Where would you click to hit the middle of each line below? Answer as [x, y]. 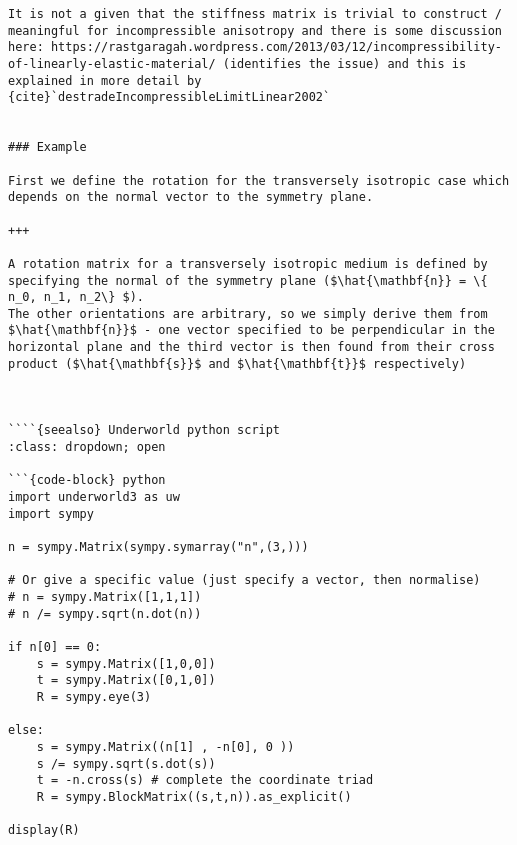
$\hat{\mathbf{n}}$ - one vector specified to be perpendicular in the [251, 330]
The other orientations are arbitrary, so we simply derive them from [248, 313]
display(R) [44, 830]
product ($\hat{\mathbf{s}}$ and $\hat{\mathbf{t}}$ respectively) [237, 363]
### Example [47, 147]
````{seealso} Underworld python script [144, 430]
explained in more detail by [105, 80]
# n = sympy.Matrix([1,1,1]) [105, 596]
